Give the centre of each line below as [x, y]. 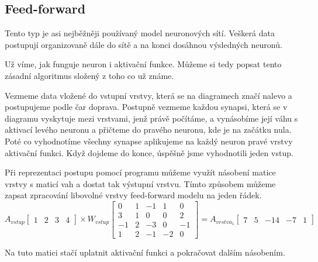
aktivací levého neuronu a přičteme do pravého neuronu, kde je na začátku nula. [148, 130]
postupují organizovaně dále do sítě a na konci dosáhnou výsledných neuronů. [144, 44]
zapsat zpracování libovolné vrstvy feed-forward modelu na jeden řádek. [133, 195]
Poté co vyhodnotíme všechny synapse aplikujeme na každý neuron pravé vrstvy [149, 141]
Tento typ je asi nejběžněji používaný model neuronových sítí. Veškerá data [140, 33]
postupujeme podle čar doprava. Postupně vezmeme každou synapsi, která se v [146, 107]
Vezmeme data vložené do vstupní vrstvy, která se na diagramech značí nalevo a [148, 95]
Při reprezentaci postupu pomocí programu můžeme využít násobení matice [140, 172]
